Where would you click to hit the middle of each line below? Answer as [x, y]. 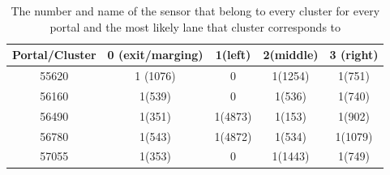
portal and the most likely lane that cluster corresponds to [195, 26]
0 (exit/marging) [155, 55]
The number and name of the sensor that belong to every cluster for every [195, 11]
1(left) [233, 55]
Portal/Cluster [54, 55]
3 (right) [354, 55]
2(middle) [291, 55]
